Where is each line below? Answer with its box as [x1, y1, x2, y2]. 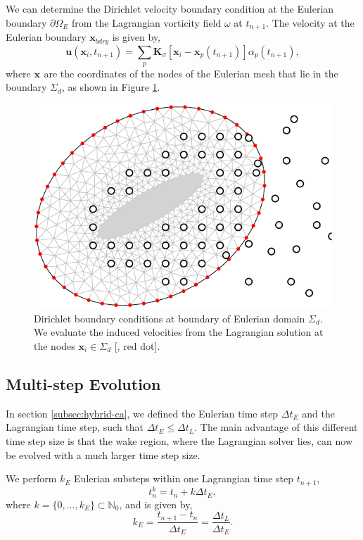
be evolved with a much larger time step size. [6, 447, 200, 462]
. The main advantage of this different [194, 420, 358, 434]
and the [302, 406, 335, 420]
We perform [6, 471, 57, 486]
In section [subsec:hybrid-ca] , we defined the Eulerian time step [6, 406, 279, 420]
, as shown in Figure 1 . [61, 80, 160, 94]
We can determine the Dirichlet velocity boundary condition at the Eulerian [6, 1, 334, 15]
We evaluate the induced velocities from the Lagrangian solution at [34, 325, 324, 339]
